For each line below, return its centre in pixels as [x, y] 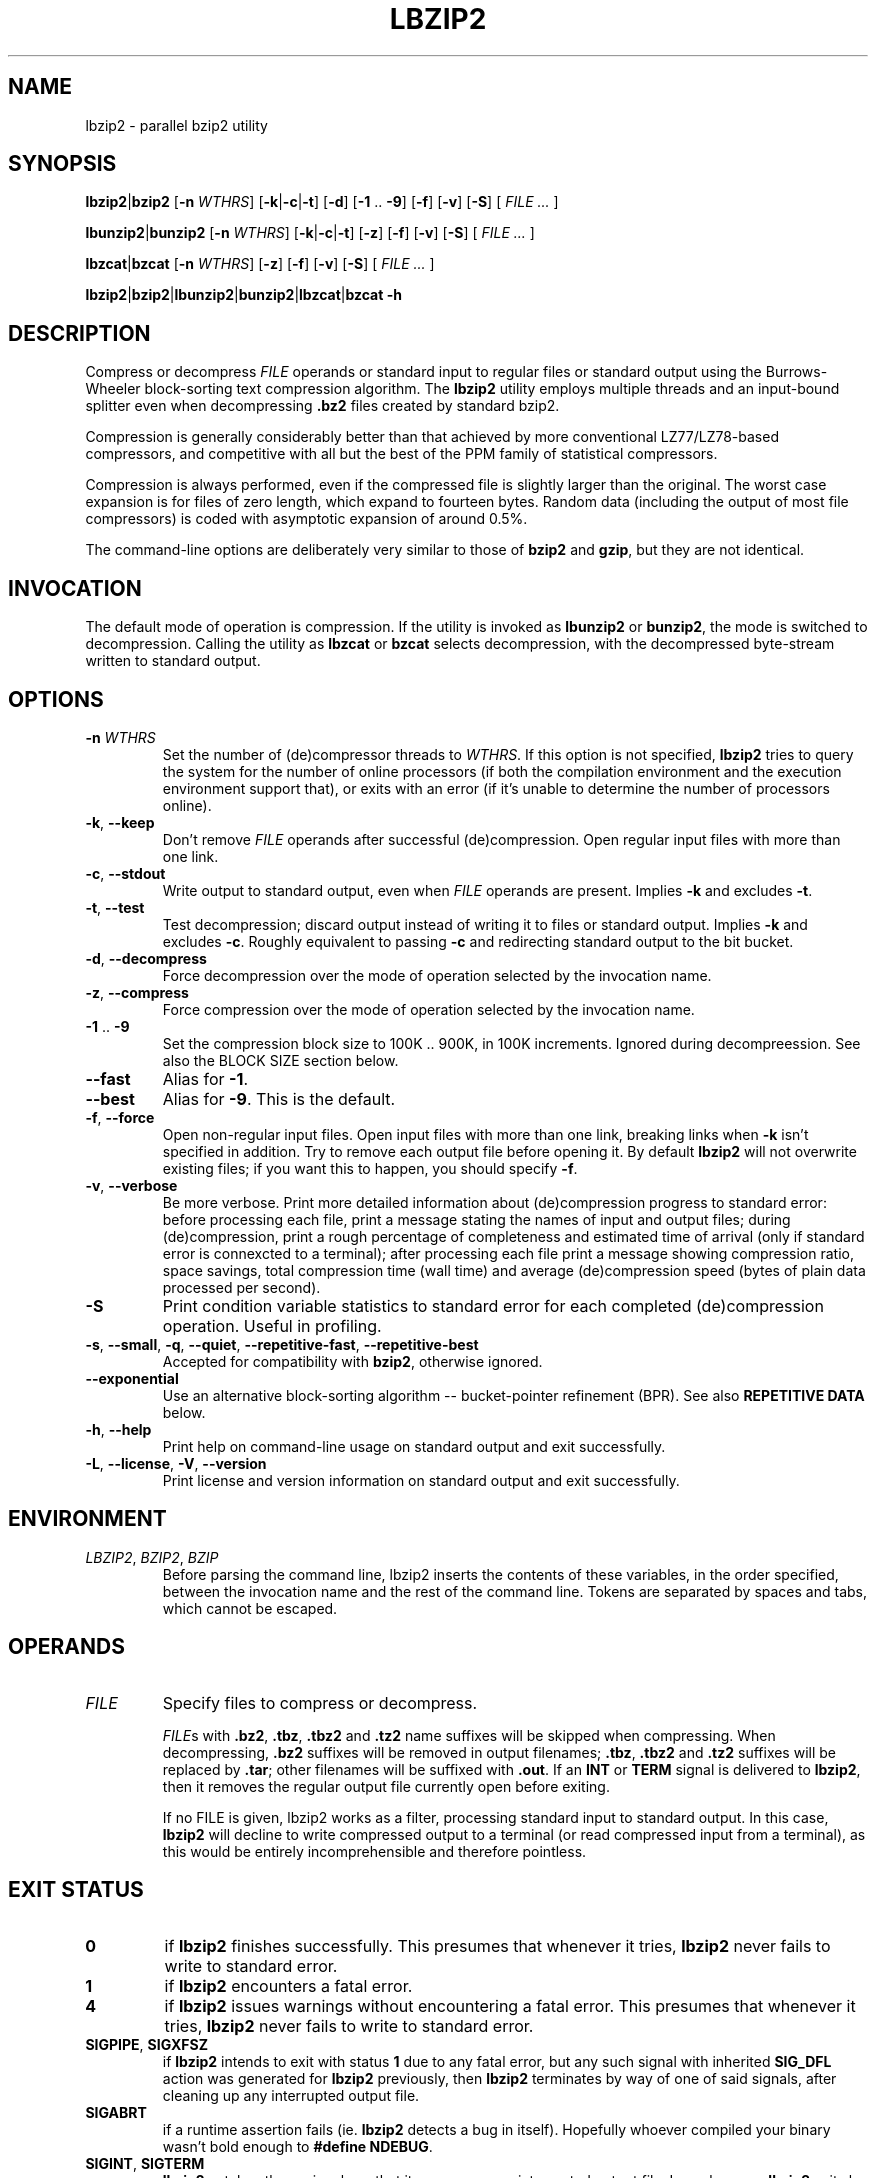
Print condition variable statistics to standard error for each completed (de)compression [493, 1305]
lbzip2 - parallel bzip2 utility [176, 125]
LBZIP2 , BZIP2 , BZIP [152, 1557]
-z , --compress [137, 992]
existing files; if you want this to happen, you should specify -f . [370, 1168]
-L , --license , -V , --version [176, 1463]
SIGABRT [116, 2112]
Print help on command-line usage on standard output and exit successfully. [414, 1446]
